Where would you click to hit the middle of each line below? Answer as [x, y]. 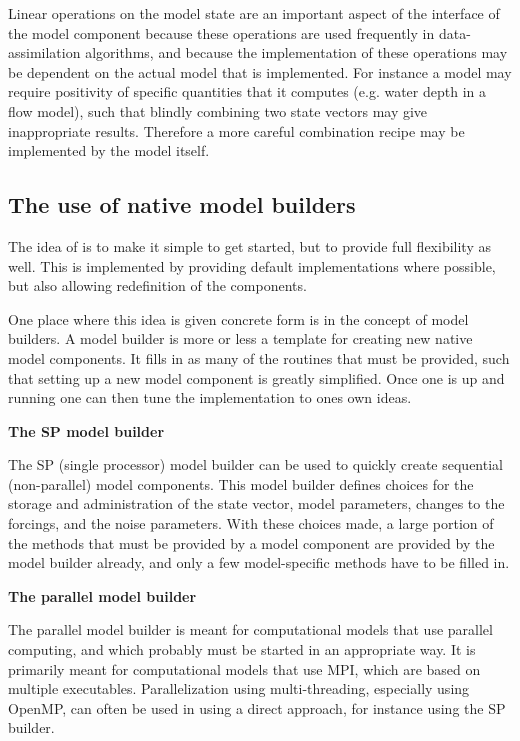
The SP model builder [86, 430]
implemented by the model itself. [109, 150]
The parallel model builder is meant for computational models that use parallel [250, 629]
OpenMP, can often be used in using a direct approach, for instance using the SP [257, 707]
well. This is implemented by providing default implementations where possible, [252, 265]
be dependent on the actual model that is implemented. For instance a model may [260, 71]
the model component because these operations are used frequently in [221, 32]
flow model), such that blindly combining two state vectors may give [218, 110]
